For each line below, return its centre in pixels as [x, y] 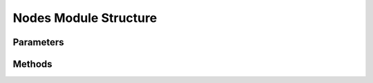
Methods [32, 64]
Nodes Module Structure [85, 18]
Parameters [38, 42]
